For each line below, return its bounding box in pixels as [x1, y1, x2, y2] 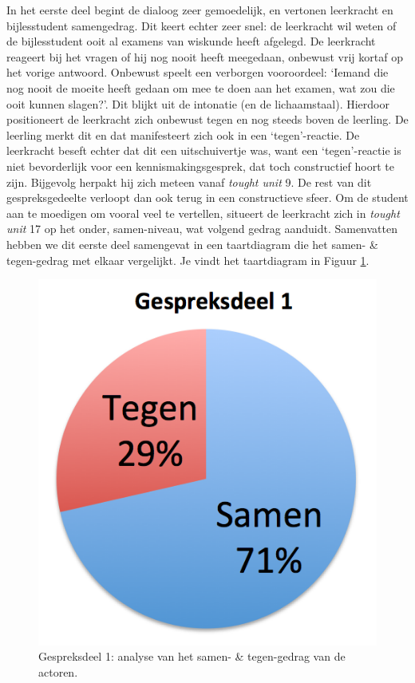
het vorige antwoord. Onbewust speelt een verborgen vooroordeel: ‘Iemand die [6, 64, 389, 81]
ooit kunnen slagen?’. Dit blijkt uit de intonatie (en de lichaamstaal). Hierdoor [6, 95, 389, 112]
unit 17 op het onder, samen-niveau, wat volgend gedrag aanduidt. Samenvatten [6, 220, 398, 237]
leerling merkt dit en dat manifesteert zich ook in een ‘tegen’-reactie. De [6, 126, 360, 143]
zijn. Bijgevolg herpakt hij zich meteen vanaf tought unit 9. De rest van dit [6, 173, 372, 190]
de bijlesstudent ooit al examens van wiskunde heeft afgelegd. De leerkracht [6, 33, 376, 49]
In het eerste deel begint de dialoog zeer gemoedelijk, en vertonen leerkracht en [6, 2, 393, 18]
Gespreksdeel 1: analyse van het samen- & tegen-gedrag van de [38, 648, 346, 665]
